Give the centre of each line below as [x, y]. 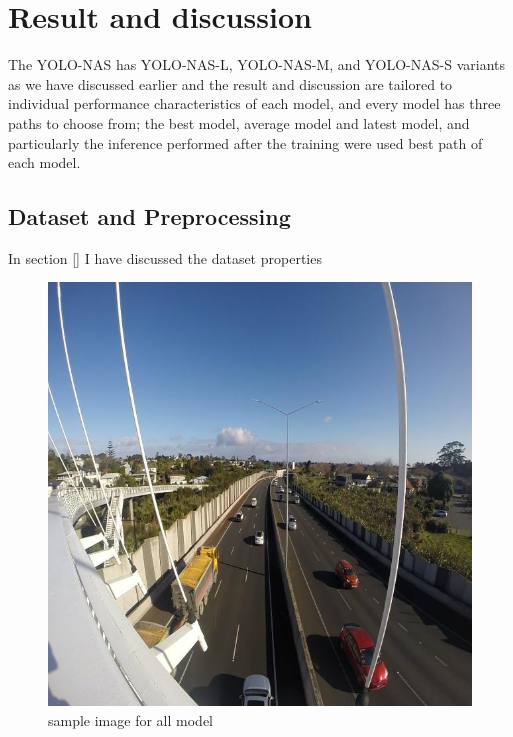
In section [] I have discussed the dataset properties [165, 257]
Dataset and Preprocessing [149, 216]
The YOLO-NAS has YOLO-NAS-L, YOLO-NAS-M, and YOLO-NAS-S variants [257, 64]
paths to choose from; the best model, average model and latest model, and [239, 122]
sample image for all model [130, 720]
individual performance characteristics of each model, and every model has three [254, 103]
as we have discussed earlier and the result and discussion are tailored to [230, 83]
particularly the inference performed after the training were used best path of [245, 142]
